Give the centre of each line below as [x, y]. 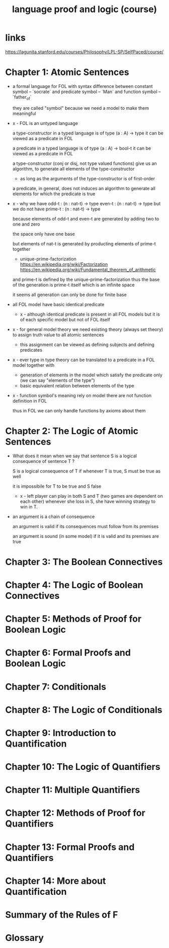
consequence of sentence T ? [43, 461]
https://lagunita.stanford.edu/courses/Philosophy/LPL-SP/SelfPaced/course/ [84, 52]
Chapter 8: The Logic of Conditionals [84, 710]
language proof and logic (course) [84, 9]
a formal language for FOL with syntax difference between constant [82, 86]
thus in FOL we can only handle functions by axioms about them [79, 410]
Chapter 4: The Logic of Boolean [74, 585]
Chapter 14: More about [56, 881]
